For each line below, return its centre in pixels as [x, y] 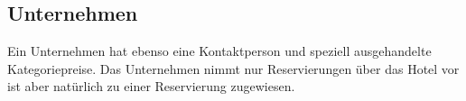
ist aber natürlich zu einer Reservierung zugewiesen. [151, 86]
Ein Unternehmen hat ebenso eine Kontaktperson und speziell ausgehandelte [219, 51]
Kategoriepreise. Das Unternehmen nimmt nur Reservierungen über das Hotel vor [233, 68]
